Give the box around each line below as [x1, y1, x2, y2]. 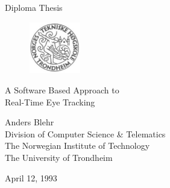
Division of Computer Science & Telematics [5, 127, 166, 140]
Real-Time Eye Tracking [5, 95, 95, 108]
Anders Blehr [5, 116, 54, 128]
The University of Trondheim [5, 151, 113, 163]
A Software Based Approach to [5, 83, 119, 96]
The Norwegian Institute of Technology [5, 139, 150, 152]
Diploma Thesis [5, 1, 63, 13]
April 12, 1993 [5, 171, 57, 184]
